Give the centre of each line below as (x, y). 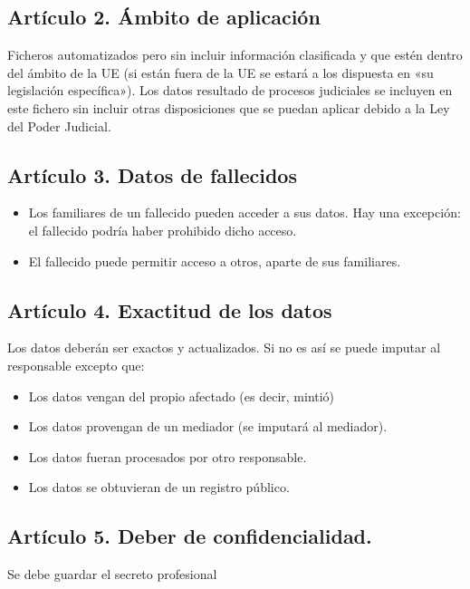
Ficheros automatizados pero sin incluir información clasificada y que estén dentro (235, 55)
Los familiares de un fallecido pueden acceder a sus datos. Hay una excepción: (245, 212)
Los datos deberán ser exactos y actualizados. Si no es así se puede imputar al (224, 348)
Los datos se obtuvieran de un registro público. (159, 487)
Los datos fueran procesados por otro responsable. (168, 456)
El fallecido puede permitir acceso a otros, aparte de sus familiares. (215, 261)
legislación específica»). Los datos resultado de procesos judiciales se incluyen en (230, 90)
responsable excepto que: (76, 365)
